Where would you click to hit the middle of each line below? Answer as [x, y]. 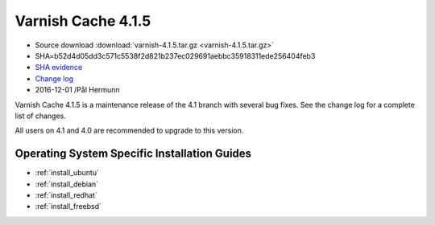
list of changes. [40, 116]
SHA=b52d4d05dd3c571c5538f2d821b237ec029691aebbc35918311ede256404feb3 [175, 55]
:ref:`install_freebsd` [68, 207]
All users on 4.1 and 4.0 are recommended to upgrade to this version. [129, 131]
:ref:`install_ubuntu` [67, 173]
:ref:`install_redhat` [66, 195]
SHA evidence [59, 67]
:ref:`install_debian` [67, 184]
